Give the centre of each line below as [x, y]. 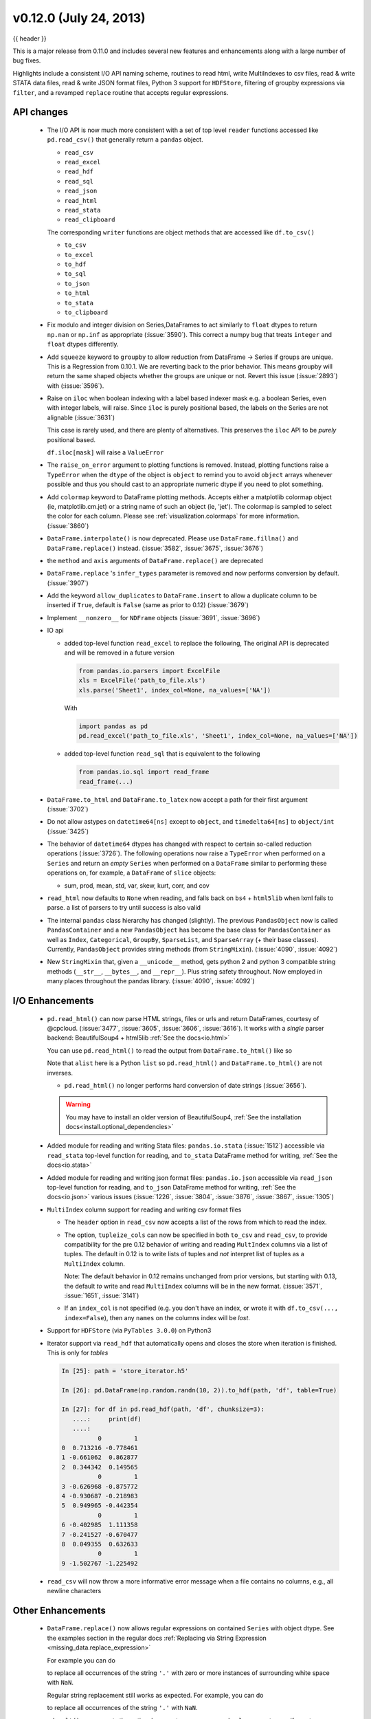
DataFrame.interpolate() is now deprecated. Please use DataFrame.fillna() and [173, 538]
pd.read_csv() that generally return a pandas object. [125, 140]
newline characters [74, 1591]
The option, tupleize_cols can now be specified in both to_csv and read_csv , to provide [196, 1235]
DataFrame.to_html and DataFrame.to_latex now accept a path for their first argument [178, 799]
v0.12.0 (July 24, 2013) [79, 18]
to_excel [79, 255]
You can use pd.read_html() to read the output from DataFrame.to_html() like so [169, 1050]
